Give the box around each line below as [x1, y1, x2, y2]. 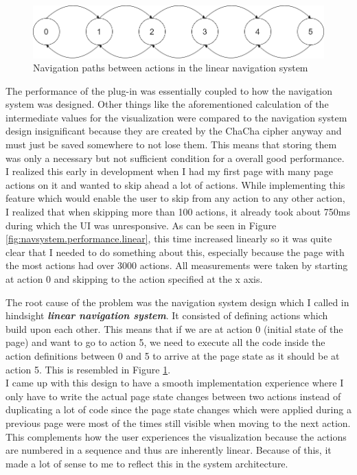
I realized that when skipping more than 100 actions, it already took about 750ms [5, 205, 351, 219]
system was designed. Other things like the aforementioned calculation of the [5, 97, 329, 111]
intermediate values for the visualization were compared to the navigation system [5, 110, 347, 124]
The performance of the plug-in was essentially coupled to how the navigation [5, 83, 332, 97]
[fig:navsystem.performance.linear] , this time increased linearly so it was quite [5, 231, 332, 246]
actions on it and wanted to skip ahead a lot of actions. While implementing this [5, 177, 345, 192]
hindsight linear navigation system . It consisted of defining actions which [5, 308, 328, 323]
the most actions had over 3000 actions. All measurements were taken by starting [5, 258, 348, 273]
